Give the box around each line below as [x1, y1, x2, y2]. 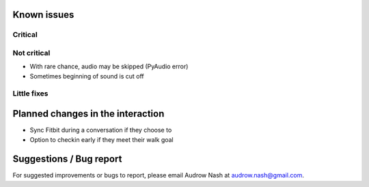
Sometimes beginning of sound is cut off [29, 72, 145, 80]
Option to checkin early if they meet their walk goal [29, 135, 174, 143]
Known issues [12, 9, 74, 20]
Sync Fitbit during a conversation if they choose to [29, 126, 172, 134]
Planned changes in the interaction [12, 108, 165, 119]
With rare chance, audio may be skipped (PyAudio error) [29, 62, 189, 71]
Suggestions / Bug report [12, 154, 122, 165]
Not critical [12, 48, 51, 57]
